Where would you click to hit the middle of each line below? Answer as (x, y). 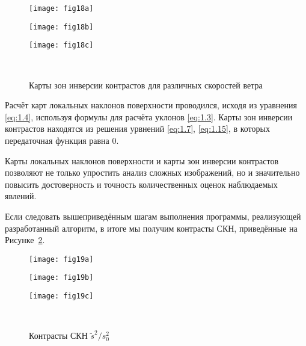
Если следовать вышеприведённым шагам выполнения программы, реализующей (153, 216)
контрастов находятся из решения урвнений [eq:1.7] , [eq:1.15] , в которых (137, 128)
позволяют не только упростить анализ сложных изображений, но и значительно (152, 172)
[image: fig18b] (61, 27)
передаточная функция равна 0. (62, 140)
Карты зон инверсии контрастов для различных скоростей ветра (146, 85)
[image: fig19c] (61, 296)
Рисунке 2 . (25, 240)
